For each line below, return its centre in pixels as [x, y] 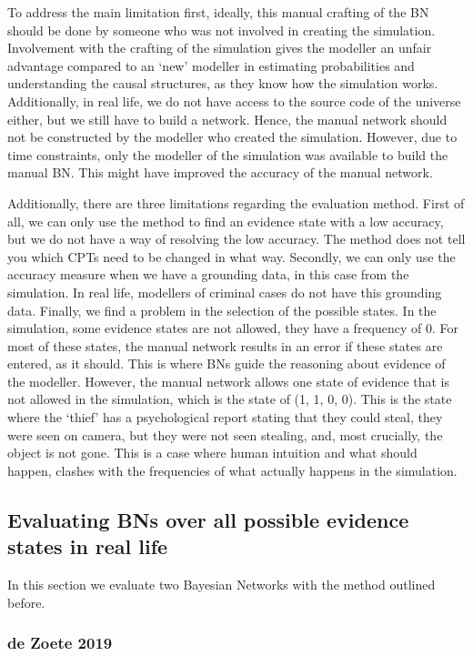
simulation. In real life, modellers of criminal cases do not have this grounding [225, 292]
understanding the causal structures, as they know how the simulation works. [223, 83]
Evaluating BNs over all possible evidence [208, 519]
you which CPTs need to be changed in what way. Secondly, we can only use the [231, 256]
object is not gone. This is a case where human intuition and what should [212, 453]
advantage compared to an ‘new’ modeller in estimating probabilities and [211, 65]
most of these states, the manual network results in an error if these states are [225, 345]
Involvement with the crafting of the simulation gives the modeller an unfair [220, 48]
